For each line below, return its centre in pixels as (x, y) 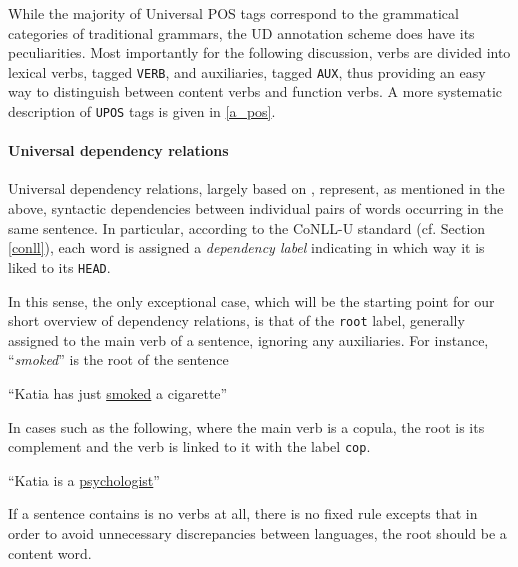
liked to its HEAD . (59, 266)
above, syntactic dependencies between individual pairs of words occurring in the (256, 208)
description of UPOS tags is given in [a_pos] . (142, 111)
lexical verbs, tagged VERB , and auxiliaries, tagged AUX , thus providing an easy (247, 71)
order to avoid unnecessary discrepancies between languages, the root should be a (257, 532)
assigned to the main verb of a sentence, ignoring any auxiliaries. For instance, (248, 339)
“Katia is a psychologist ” (84, 479)
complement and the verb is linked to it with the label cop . (189, 446)
